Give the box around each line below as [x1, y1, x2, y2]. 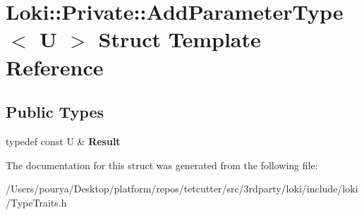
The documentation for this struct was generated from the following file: [6, 157, 318, 172]
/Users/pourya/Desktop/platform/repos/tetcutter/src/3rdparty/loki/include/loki [6, 181, 358, 196]
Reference [6, 52, 104, 81]
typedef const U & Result [6, 133, 121, 148]
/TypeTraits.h [6, 195, 67, 209]
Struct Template [98, 25, 261, 54]
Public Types [6, 101, 104, 123]
